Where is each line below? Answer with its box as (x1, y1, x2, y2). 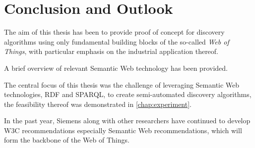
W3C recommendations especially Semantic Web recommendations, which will (4, 125, 242, 135)
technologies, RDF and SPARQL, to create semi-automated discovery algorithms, (4, 89, 252, 99)
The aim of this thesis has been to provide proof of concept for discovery (4, 27, 225, 37)
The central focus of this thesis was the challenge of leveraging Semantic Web (4, 79, 240, 90)
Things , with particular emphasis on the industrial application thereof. (4, 46, 219, 56)
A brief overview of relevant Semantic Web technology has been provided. (4, 62, 228, 73)
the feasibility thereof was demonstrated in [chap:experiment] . (4, 99, 191, 109)
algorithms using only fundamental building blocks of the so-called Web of (4, 36, 229, 47)
